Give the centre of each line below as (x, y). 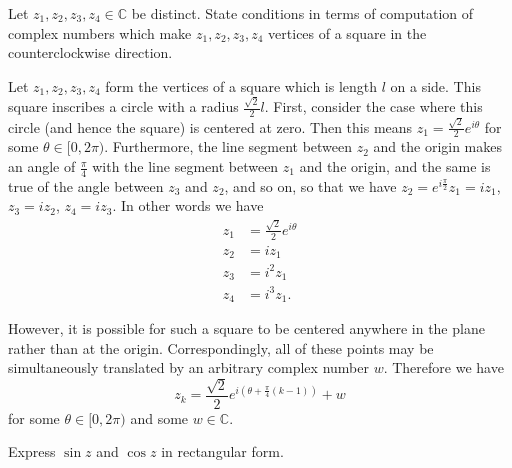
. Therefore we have (443, 367)
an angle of (42, 166)
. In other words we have (188, 205)
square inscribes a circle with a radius (123, 106)
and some (159, 417)
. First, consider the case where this (373, 106)
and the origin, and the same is (395, 166)
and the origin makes (438, 146)
